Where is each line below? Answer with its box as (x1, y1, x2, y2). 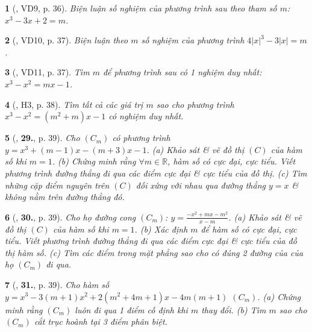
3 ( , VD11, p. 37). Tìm (5, 66, 90, 78)
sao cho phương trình (156, 98, 234, 110)
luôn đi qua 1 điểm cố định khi (75, 303, 188, 316)
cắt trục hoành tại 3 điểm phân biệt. (34, 315, 167, 328)
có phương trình (112, 131, 170, 144)
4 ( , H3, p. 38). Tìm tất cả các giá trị (5, 98, 143, 110)
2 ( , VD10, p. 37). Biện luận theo (5, 34, 128, 46)
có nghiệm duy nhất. (108, 110, 184, 122)
